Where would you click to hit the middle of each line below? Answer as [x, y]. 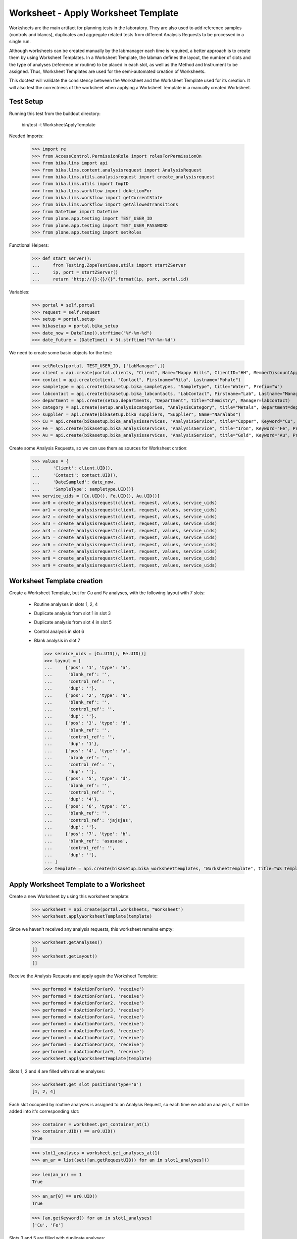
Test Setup [26, 102]
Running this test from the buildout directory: [55, 113]
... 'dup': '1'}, [72, 744]
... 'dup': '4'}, [72, 799]
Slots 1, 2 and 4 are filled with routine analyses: [57, 1071]
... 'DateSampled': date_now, [74, 482]
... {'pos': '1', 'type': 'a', [87, 668]
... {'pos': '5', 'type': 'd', [87, 779]
